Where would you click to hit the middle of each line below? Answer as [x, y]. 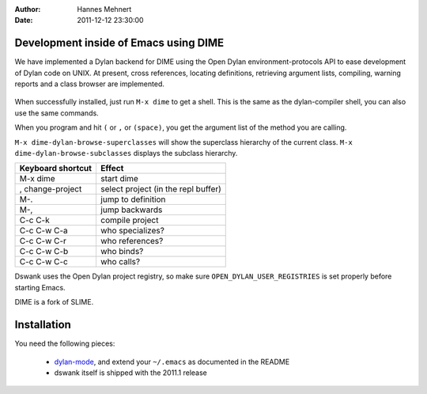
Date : [24, 21]
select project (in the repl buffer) [161, 189]
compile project [129, 220]
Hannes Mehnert [104, 9]
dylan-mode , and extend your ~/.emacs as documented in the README [172, 362]
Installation [43, 325]
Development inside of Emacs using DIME [119, 43]
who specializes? [132, 231]
